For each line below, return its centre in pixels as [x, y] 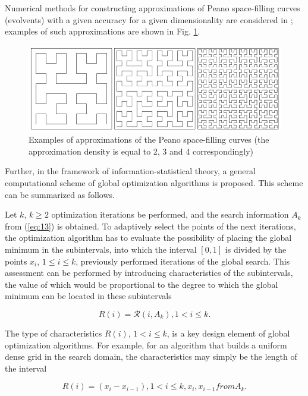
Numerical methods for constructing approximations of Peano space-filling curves [153, 8]
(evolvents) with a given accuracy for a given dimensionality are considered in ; [149, 19]
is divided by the [256, 249]
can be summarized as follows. [60, 194]
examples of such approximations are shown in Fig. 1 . [103, 31]
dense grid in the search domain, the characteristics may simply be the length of [151, 356]
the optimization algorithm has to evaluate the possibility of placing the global [148, 238]
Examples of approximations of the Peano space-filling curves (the [149, 139]
